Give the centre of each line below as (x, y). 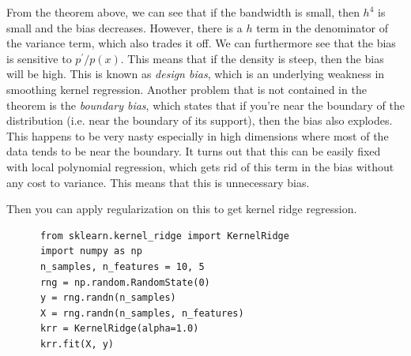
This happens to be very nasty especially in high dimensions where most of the (198, 135)
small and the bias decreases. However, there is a (124, 27)
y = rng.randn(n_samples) (108, 298)
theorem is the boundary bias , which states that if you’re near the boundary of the (205, 105)
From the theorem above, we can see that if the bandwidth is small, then (183, 12)
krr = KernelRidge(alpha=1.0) (119, 329)
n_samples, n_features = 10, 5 (122, 266)
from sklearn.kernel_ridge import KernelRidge (164, 236)
